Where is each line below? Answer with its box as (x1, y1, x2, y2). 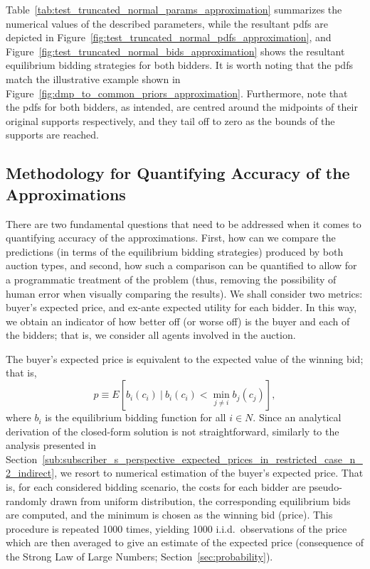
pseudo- (309, 479, 342, 494)
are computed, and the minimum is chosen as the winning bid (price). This (6, 507, 333, 522)
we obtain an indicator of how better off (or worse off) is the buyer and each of (6, 313, 350, 328)
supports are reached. (6, 127, 99, 142)
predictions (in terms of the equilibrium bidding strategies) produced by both (6, 244, 344, 259)
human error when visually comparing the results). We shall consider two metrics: (6, 286, 363, 300)
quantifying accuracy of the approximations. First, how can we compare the (6, 230, 336, 245)
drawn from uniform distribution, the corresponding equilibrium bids (50, 493, 351, 508)
